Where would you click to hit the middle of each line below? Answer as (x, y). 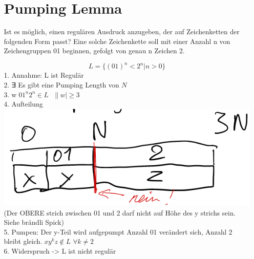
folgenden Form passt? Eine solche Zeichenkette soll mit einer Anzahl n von (117, 41)
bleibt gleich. (23, 241)
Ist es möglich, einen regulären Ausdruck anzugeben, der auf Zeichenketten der (122, 32)
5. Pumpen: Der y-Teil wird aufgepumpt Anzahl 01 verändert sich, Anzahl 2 (118, 231)
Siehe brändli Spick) (34, 222)
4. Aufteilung (23, 104)
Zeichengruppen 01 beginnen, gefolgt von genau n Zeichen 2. (94, 51)
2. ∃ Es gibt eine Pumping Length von (62, 85)
